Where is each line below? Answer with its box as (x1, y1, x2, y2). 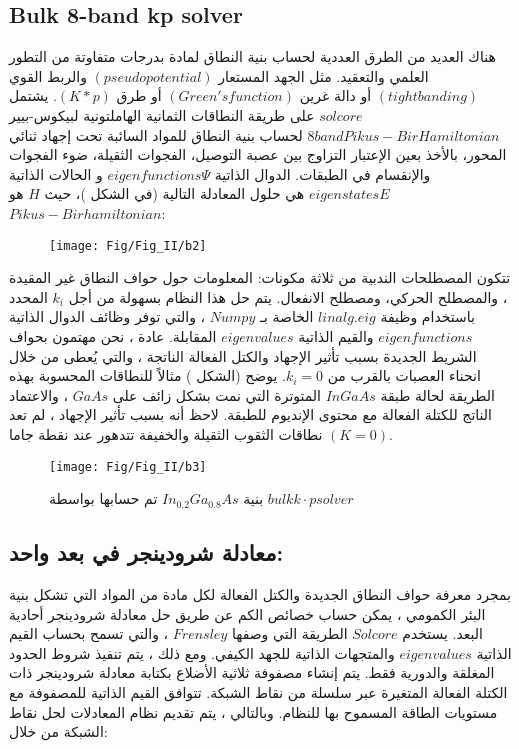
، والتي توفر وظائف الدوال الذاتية (9, 306, 206, 327)
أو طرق (116, 85, 162, 106)
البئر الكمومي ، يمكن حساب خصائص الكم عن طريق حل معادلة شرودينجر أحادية (9, 603, 486, 624)
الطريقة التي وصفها (231, 623, 348, 644)
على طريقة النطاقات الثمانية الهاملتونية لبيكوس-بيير (9, 104, 315, 125)
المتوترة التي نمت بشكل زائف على (112, 384, 321, 405)
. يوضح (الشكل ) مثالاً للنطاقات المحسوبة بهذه (9, 365, 286, 386)
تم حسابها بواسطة (49, 488, 158, 509)
